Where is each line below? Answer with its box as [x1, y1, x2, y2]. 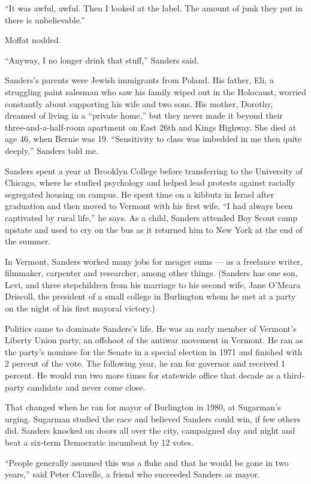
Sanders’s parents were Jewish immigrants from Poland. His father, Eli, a [5, 74, 274, 86]
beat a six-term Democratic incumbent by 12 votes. [5, 436, 194, 448]
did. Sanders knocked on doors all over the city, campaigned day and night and [5, 424, 295, 437]
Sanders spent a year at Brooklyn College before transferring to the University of [5, 164, 303, 177]
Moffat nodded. [5, 34, 61, 46]
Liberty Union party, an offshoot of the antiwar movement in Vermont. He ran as [5, 334, 303, 346]
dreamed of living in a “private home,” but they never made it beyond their [5, 109, 283, 122]
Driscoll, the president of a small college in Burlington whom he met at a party [5, 290, 296, 302]
